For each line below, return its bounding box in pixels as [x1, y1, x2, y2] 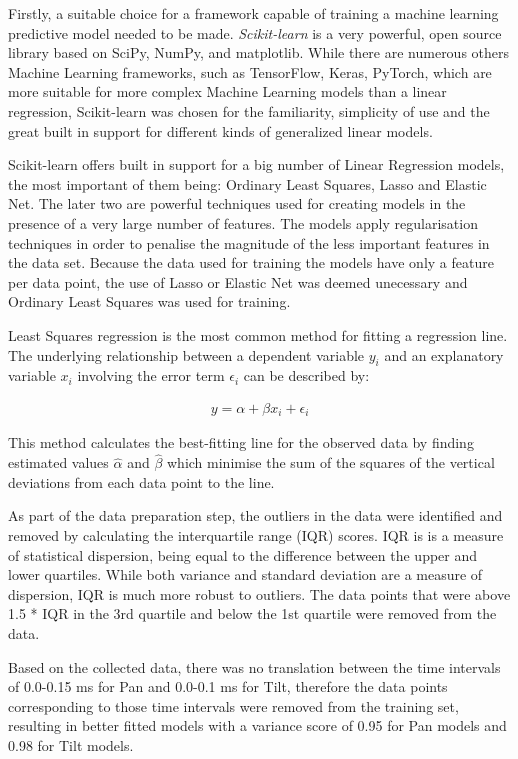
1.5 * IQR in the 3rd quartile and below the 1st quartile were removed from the [8, 603, 497, 624]
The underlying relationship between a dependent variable [8, 344, 365, 365]
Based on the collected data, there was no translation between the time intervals [8, 656, 501, 677]
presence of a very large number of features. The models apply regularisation [8, 212, 478, 233]
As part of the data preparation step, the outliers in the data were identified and [8, 505, 503, 526]
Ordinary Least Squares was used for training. [8, 291, 291, 312]
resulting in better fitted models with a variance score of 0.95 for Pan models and [8, 715, 507, 736]
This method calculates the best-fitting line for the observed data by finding [8, 432, 474, 453]
